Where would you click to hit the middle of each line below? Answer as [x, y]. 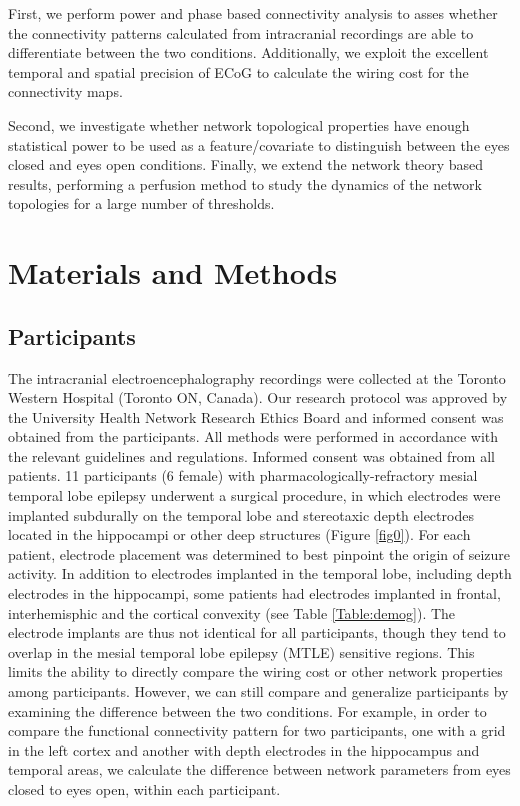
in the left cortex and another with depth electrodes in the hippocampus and [244, 749]
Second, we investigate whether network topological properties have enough [239, 124]
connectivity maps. [65, 91]
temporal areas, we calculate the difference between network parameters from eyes [259, 769]
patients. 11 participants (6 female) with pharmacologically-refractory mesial [243, 475]
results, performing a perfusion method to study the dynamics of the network [245, 183]
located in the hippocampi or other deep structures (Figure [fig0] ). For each [239, 534]
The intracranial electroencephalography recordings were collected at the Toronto [257, 377]
